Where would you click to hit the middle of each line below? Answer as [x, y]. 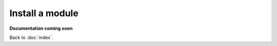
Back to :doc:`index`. [31, 37]
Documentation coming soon [41, 28]
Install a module [44, 13]
